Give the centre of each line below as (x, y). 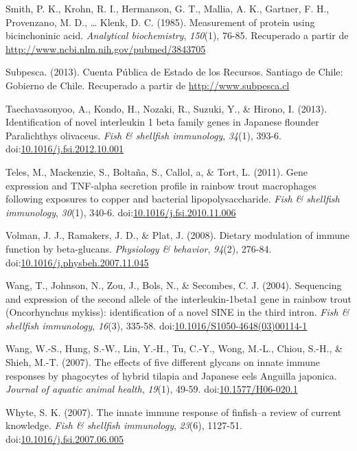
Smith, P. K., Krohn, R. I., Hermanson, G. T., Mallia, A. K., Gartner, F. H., (168, 8)
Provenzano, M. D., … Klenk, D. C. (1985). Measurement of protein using (160, 22)
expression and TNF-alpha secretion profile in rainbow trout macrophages (161, 185)
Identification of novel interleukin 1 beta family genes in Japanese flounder (162, 122)
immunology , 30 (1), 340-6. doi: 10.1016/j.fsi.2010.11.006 (121, 212)
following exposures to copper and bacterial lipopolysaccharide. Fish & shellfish (173, 199)
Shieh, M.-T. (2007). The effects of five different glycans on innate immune (163, 362)
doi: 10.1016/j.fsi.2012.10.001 (65, 149)
